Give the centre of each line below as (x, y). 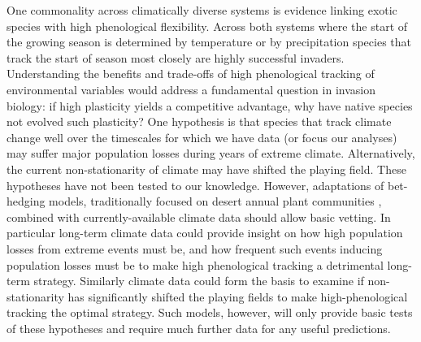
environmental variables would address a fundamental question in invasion (191, 89)
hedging (26, 201)
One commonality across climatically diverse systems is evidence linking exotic (202, 10)
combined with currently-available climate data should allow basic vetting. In (199, 216)
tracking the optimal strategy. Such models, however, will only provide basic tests (210, 312)
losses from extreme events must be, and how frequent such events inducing (195, 248)
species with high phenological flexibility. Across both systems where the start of (207, 26)
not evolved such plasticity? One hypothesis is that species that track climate (199, 121)
